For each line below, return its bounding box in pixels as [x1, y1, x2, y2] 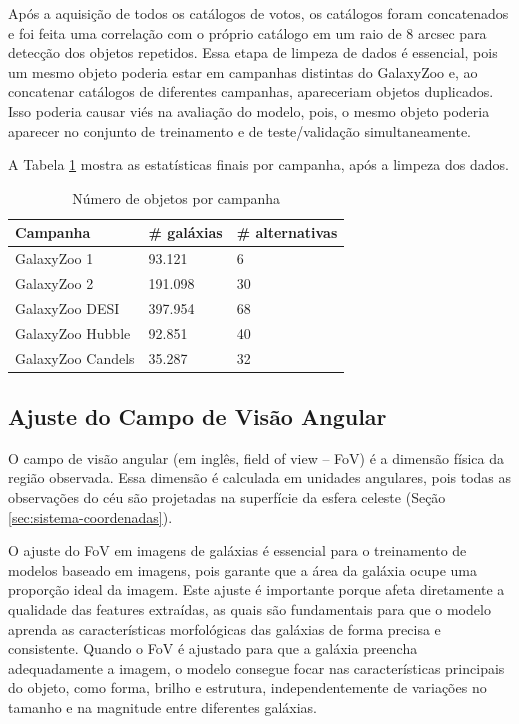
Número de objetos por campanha [72, 187, 281, 208]
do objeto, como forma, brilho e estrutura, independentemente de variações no [8, 677, 487, 698]
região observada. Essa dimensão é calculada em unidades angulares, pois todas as [8, 467, 512, 488]
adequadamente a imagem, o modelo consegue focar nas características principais [8, 657, 505, 678]
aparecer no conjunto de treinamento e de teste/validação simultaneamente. [8, 120, 472, 141]
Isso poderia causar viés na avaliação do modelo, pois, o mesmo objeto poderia [8, 100, 490, 121]
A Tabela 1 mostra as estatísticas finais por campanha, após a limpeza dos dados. [8, 154, 509, 175]
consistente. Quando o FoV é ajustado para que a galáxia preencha [8, 638, 418, 659]
